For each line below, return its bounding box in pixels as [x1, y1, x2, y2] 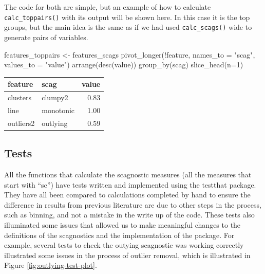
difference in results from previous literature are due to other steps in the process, [4, 199, 261, 210]
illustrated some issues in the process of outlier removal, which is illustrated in [4, 249, 251, 260]
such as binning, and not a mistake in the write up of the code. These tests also [4, 209, 255, 220]
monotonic [42, 104, 75, 115]
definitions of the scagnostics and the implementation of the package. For [4, 229, 235, 240]
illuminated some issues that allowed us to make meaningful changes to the [4, 219, 241, 230]
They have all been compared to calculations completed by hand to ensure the [4, 189, 251, 200]
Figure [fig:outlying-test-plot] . [4, 260, 97, 270]
